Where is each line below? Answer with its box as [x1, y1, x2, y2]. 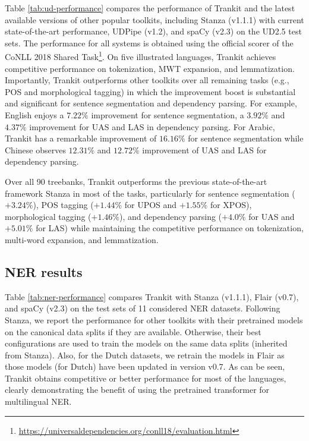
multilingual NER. [5, 395, 72, 408]
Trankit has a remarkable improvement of [5, 132, 157, 144]
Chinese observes [5, 143, 66, 156]
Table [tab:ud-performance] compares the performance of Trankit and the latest [5, 2, 295, 14]
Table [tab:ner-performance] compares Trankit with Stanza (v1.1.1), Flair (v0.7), [5, 290, 299, 303]
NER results [5, 262, 83, 281]
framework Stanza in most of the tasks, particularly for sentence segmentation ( [5, 187, 295, 199]
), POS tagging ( [33, 199, 94, 211]
